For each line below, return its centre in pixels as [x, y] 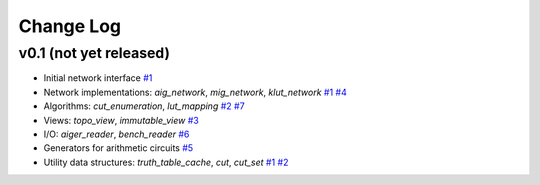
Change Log [70, 26]
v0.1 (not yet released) [94, 53]
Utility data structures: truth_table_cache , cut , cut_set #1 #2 [166, 162]
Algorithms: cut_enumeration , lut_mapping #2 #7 [144, 106]
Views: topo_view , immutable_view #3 [121, 120]
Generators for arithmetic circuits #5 [118, 148]
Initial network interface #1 [98, 78]
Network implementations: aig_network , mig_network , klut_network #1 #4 [195, 92]
